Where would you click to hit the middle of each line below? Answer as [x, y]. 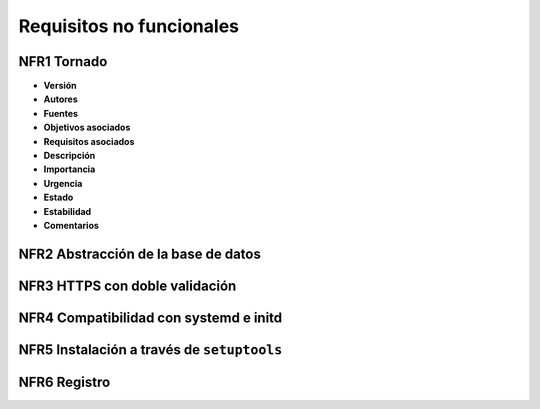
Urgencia [63, 183]
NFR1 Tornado [63, 61]
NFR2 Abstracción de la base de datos [140, 253]
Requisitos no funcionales [129, 26]
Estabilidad [67, 211]
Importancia [69, 169]
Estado [58, 197]
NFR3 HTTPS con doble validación [127, 285]
